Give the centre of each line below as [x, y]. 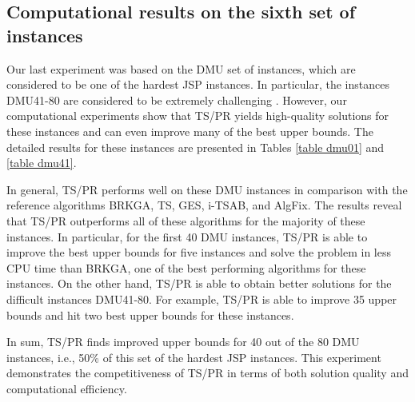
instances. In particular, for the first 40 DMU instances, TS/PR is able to [187, 236]
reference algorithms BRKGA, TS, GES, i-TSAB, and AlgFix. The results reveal [204, 205]
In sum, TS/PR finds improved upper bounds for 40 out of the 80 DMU [183, 342]
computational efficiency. [67, 388]
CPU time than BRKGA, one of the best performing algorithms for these [186, 267]
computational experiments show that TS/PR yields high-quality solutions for [198, 115]
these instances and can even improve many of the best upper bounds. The [190, 131]
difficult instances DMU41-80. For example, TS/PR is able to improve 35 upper [202, 299]
